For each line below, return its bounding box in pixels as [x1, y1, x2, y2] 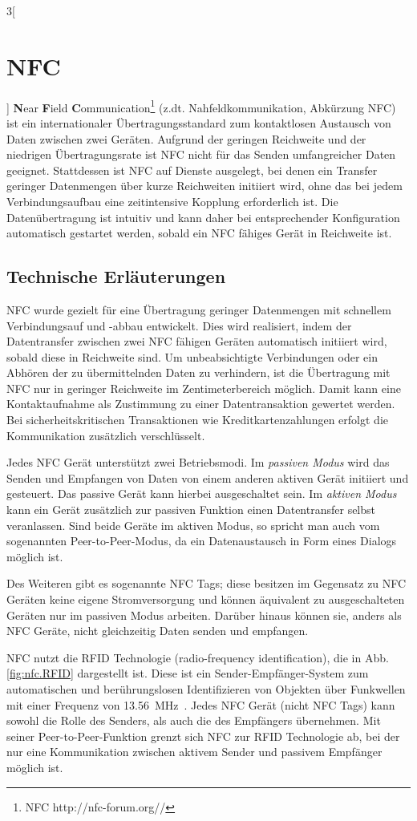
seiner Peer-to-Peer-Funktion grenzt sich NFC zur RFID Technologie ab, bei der [6, 727, 400, 744]
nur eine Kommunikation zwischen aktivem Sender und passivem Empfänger [6, 743, 383, 760]
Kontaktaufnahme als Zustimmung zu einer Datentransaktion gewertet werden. [6, 395, 395, 412]
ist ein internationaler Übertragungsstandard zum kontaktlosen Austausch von [6, 114, 391, 131]
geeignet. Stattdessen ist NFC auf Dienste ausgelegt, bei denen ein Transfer [6, 161, 378, 178]
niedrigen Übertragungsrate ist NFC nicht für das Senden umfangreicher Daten [6, 146, 396, 163]
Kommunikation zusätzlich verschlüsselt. [6, 427, 205, 443]
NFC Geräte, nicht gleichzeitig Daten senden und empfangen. [6, 622, 309, 639]
